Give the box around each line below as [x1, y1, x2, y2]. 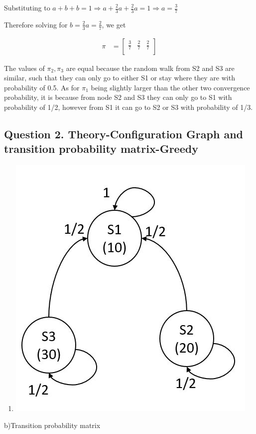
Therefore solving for [4, 19, 68, 29]
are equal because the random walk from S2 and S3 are [66, 62, 235, 73]
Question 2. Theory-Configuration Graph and [4, 126, 244, 142]
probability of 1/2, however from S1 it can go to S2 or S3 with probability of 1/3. [4, 102, 253, 112]
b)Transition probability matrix [4, 420, 101, 430]
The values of [4, 62, 45, 73]
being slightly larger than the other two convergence [91, 82, 250, 92]
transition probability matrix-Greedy [4, 141, 198, 156]
